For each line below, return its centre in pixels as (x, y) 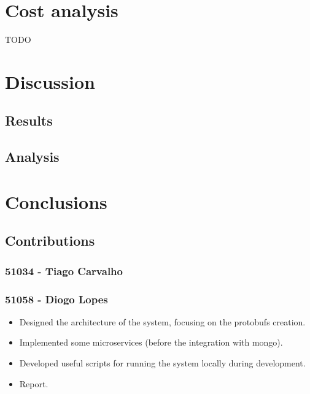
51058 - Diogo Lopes (56, 299)
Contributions (50, 241)
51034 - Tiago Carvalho (64, 271)
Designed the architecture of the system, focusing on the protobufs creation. (162, 321)
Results (29, 120)
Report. (34, 383)
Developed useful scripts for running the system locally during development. (162, 363)
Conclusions (56, 201)
